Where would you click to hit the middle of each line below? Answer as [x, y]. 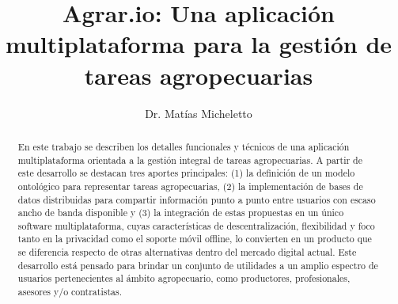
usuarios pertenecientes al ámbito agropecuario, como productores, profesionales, [184, 278]
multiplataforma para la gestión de [199, 44]
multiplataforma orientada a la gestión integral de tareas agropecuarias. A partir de [190, 160]
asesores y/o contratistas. [70, 292]
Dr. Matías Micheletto [199, 113]
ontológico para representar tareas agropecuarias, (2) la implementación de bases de [190, 186]
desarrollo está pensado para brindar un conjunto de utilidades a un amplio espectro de [198, 265]
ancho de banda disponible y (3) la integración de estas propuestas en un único [181, 213]
